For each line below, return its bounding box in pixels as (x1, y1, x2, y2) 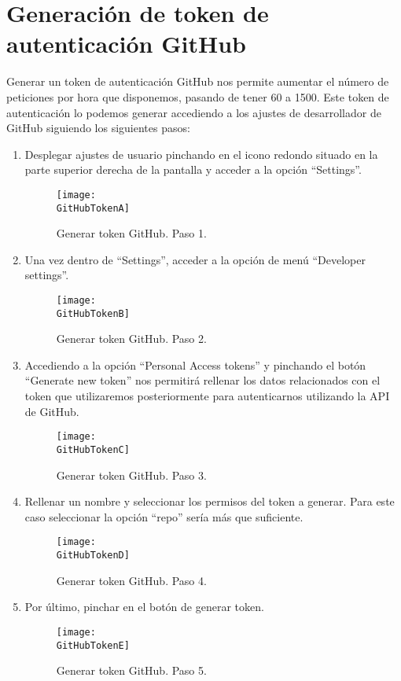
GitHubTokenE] (56, 639, 130, 651)
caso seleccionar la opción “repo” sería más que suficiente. (24, 508, 304, 525)
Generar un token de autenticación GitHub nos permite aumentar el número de (6, 73, 389, 90)
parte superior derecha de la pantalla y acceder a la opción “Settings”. (24, 161, 362, 178)
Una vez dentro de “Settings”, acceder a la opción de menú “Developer (24, 251, 366, 267)
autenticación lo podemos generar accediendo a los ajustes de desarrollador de (6, 104, 381, 120)
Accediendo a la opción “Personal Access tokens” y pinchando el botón (24, 356, 366, 373)
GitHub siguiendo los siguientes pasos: (6, 120, 190, 136)
